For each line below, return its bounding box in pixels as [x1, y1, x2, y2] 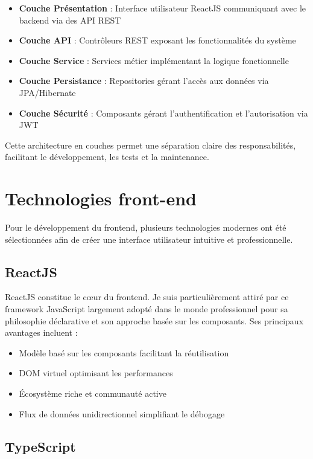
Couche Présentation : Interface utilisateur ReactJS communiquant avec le [19, 2, 306, 14]
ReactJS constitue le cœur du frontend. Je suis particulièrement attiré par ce [5, 290, 289, 303]
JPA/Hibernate [19, 86, 76, 98]
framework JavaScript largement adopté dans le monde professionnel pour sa [5, 303, 288, 315]
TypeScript [5, 437, 76, 455]
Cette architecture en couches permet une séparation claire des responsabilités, [5, 138, 296, 151]
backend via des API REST [19, 13, 121, 26]
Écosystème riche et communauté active [19, 387, 166, 400]
